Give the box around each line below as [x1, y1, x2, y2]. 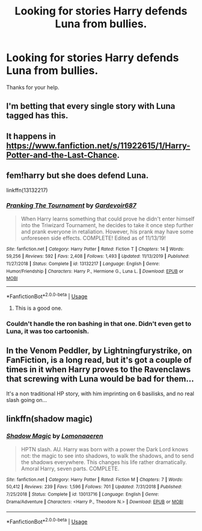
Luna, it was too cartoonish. [6, 327, 90, 336]
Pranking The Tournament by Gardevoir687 [6, 201, 136, 210]
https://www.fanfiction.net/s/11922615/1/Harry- [6, 140, 191, 151]
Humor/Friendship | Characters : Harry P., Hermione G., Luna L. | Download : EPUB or [6, 268, 184, 274]
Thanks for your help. [6, 83, 60, 91]
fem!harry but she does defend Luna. [6, 171, 149, 181]
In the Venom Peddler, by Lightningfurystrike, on [6, 345, 192, 356]
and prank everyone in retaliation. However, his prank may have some [20, 228, 194, 235]
